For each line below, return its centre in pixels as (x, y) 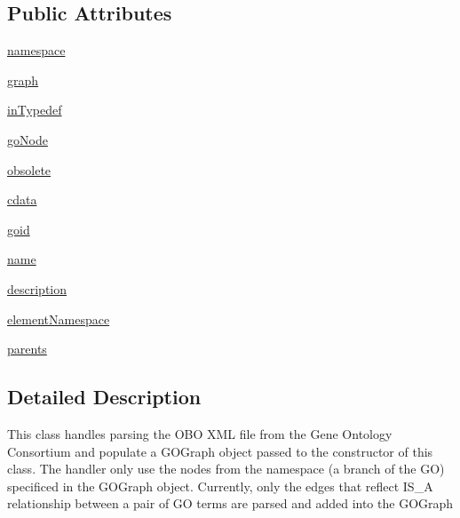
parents (27, 349)
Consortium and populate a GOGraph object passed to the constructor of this (220, 451)
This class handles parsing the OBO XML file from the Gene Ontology (200, 433)
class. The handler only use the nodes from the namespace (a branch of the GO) (226, 469)
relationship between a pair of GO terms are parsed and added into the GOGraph (230, 503)
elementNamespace (59, 319)
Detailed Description (104, 397)
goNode (28, 139)
